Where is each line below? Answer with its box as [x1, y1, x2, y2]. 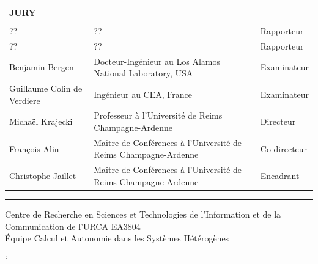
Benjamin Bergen [9, 61, 74, 73]
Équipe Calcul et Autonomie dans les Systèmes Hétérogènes [5, 232, 229, 244]
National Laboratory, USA [94, 67, 193, 79]
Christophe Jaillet [9, 169, 76, 182]
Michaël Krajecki [9, 115, 73, 128]
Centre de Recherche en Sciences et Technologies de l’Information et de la [5, 207, 281, 220]
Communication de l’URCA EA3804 [5, 219, 141, 232]
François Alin [9, 142, 59, 155]
